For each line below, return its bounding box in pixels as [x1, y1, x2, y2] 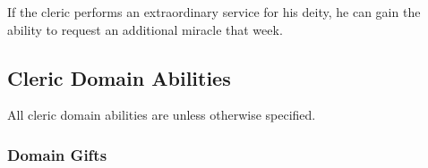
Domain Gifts [7, 143, 107, 165]
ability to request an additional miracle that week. [7, 20, 283, 38]
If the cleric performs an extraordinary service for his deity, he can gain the [7, 3, 421, 21]
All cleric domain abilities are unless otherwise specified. [7, 105, 316, 124]
